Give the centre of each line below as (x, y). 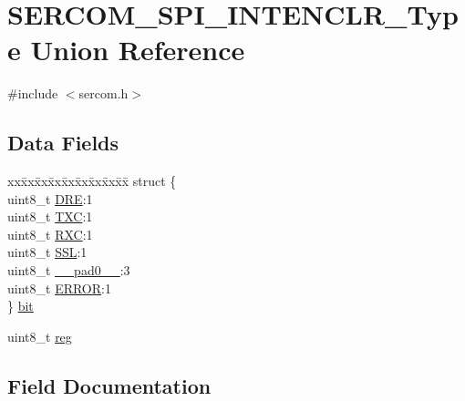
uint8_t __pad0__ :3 (69, 270)
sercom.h (103, 93)
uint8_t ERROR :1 (59, 288)
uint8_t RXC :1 (50, 234)
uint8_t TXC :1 (50, 216)
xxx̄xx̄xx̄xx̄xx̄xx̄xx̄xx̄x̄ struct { (92, 181)
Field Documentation (109, 385)
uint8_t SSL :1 (47, 252)
